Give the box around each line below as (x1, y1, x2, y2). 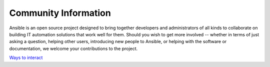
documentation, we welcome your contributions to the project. (9, 45, 138, 52)
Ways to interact (9, 55, 43, 61)
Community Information (9, 7, 111, 18)
